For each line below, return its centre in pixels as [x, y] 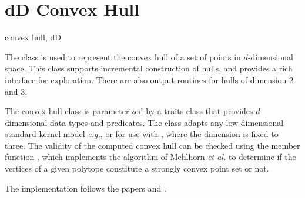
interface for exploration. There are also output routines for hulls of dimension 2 [149, 79]
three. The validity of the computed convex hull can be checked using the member [152, 145]
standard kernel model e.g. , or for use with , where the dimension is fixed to [142, 134]
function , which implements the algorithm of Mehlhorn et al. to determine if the [150, 157]
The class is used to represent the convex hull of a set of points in [123, 57]
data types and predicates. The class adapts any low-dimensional [167, 122]
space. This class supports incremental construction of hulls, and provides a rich [149, 68]
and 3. [16, 91]
